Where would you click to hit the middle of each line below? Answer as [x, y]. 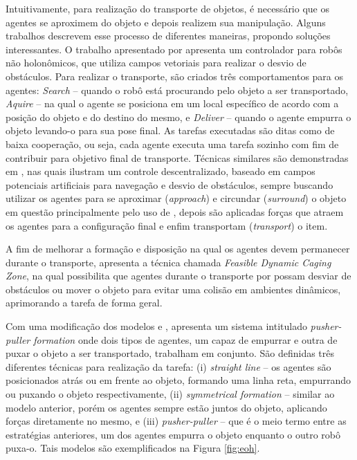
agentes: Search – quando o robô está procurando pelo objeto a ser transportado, [177, 90]
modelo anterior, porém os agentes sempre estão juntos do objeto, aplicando [166, 407]
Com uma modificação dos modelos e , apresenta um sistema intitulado [156, 326]
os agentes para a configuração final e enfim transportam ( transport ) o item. [167, 225]
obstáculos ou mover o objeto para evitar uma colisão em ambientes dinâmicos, [173, 289]
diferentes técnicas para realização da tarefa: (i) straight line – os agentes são [168, 366]
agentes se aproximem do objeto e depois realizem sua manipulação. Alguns [166, 22]
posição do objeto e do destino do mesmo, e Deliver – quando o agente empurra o [178, 117]
